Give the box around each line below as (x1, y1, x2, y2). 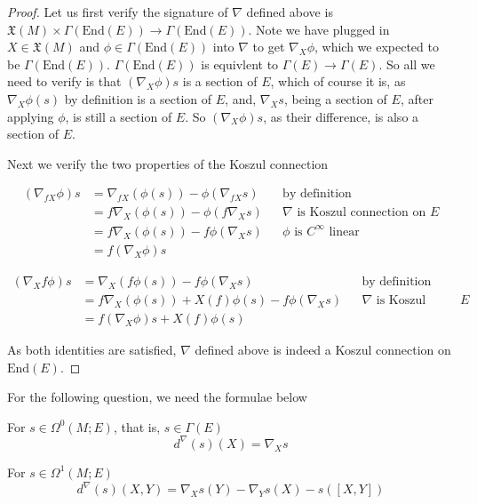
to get (252, 37, 285, 56)
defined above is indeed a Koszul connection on (195, 340, 451, 359)
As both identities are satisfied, (7, 340, 177, 359)
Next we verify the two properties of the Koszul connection (7, 154, 329, 172)
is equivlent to (201, 54, 279, 73)
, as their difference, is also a (263, 107, 419, 125)
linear (329, 225, 360, 238)
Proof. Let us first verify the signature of (7, 3, 228, 20)
